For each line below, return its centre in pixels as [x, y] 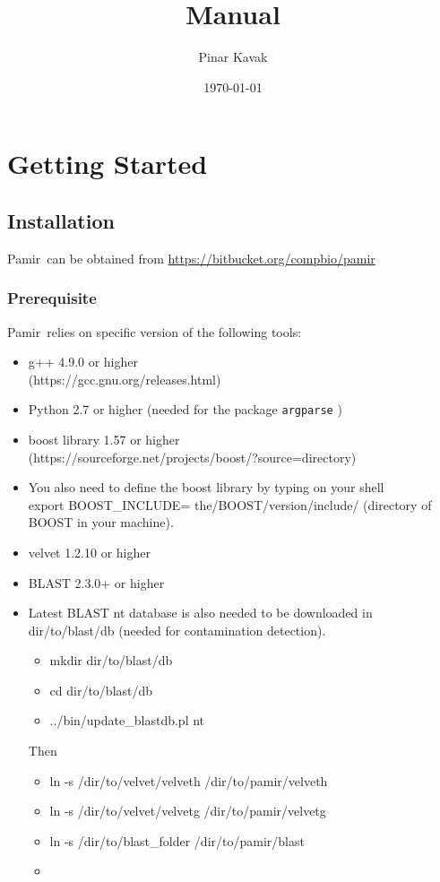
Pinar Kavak [233, 57]
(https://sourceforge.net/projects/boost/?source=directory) [192, 457]
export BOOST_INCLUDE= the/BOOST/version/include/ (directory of [230, 504]
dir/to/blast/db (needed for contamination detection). [177, 630]
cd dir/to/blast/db [101, 690]
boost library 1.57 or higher [104, 439]
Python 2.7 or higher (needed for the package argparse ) [185, 409]
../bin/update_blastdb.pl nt [127, 720]
